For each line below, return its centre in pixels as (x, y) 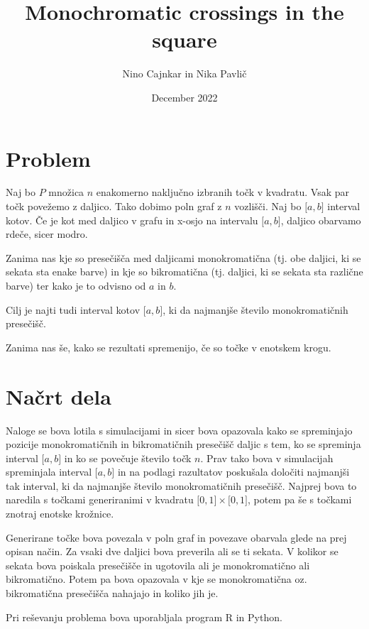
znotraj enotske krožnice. (60, 514)
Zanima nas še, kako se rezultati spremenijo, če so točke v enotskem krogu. (169, 347)
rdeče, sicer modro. (47, 234)
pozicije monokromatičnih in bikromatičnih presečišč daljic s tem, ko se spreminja (183, 444)
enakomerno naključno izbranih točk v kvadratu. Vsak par (222, 192)
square (184, 39)
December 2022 (184, 97)
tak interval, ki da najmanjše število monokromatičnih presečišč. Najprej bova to (181, 485)
